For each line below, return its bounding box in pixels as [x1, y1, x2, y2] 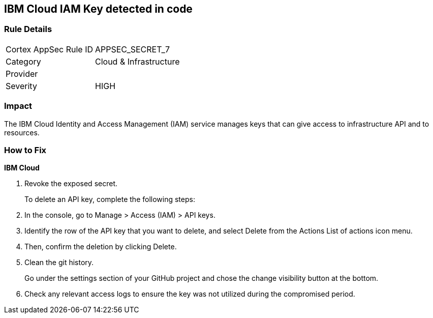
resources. [4, 128, 40, 137]
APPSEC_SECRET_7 [95, 44, 170, 54]
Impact [4, 101, 33, 111]
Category [6, 56, 41, 67]
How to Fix [4, 144, 47, 155]
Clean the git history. [24, 258, 94, 267]
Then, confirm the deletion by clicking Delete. [24, 242, 177, 251]
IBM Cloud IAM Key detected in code [4, 3, 193, 15]
